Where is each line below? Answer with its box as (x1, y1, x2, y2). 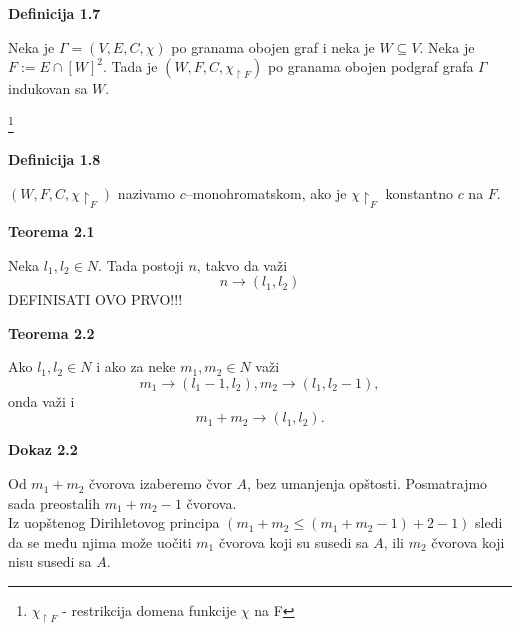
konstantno (385, 182, 453, 203)
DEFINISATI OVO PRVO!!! (8, 289, 183, 310)
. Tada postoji (98, 254, 184, 275)
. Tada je (103, 56, 158, 77)
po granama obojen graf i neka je (171, 36, 375, 57)
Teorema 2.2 (8, 322, 95, 343)
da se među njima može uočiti (8, 531, 192, 552)
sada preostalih (8, 492, 100, 513)
